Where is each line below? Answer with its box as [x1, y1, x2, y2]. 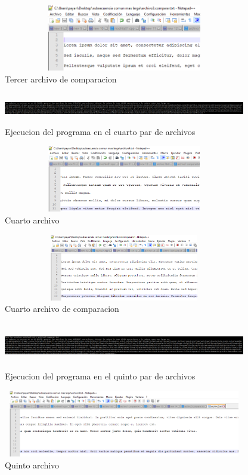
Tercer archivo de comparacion [5, 72, 117, 85]
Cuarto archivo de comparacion [5, 302, 119, 315]
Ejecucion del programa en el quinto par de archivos [5, 370, 196, 382]
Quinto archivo [5, 458, 60, 471]
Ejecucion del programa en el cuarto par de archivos [5, 125, 196, 137]
